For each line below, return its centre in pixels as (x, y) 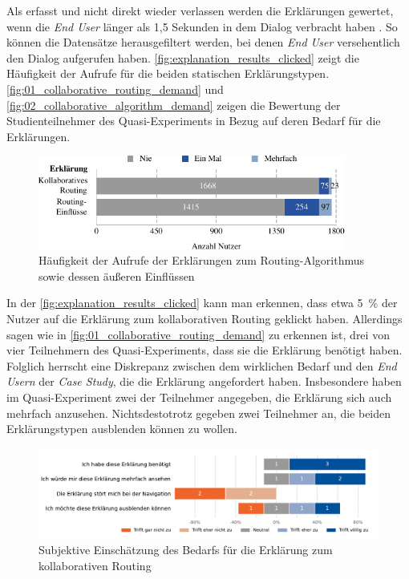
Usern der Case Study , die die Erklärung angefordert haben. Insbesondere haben (204, 381)
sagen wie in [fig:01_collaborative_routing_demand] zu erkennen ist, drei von (198, 334)
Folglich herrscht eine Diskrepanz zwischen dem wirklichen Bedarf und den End (202, 365)
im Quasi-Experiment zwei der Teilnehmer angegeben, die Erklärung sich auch (199, 397)
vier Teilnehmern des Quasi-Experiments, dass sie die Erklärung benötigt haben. (204, 350)
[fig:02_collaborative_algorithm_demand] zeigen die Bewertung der (174, 105)
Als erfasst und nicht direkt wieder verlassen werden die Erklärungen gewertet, (200, 10)
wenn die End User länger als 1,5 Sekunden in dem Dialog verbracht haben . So (202, 26)
